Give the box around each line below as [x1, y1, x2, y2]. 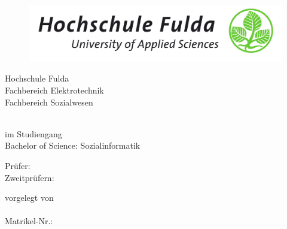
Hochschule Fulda [5, 72, 69, 85]
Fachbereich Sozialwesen [5, 95, 93, 108]
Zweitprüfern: [5, 171, 54, 183]
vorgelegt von [5, 191, 54, 204]
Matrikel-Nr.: [5, 215, 53, 227]
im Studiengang [5, 127, 62, 140]
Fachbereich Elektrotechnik [5, 84, 104, 96]
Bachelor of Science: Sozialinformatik [5, 139, 141, 152]
